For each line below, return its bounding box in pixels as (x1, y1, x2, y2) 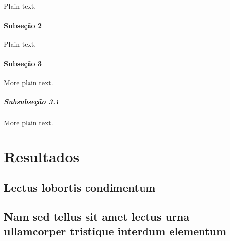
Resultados (4, 146, 80, 166)
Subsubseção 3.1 (4, 96, 59, 106)
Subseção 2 (4, 20, 42, 30)
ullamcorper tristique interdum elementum (4, 223, 227, 239)
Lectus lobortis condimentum (4, 180, 156, 195)
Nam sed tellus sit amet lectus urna (4, 209, 190, 224)
